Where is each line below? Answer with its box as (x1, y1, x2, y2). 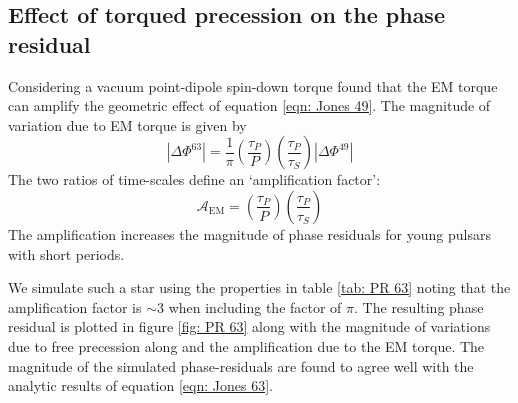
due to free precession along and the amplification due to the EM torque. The (8, 335, 485, 356)
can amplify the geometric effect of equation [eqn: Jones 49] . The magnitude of (8, 95, 491, 116)
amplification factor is (8, 296, 142, 317)
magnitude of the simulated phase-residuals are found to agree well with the (8, 355, 474, 376)
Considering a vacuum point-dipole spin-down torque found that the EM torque (8, 75, 498, 96)
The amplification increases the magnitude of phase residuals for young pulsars (8, 223, 491, 244)
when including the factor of (168, 296, 342, 317)
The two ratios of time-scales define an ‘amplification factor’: (8, 169, 381, 190)
